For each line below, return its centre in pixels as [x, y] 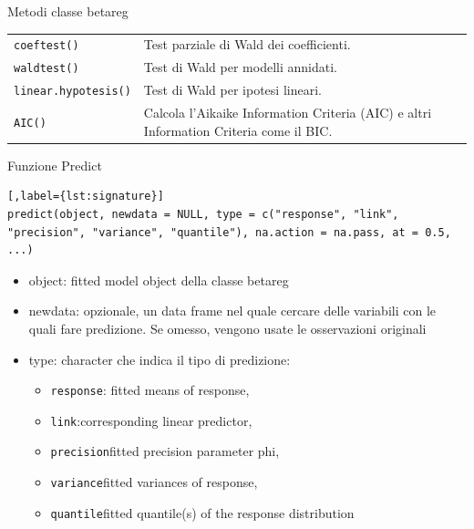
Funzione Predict [55, 165]
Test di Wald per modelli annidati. [240, 67]
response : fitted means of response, [150, 390]
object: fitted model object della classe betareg [159, 280]
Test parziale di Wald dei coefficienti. [247, 44]
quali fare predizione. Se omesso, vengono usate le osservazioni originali [227, 328]
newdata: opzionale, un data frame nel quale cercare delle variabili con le [232, 311]
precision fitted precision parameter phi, [165, 451]
